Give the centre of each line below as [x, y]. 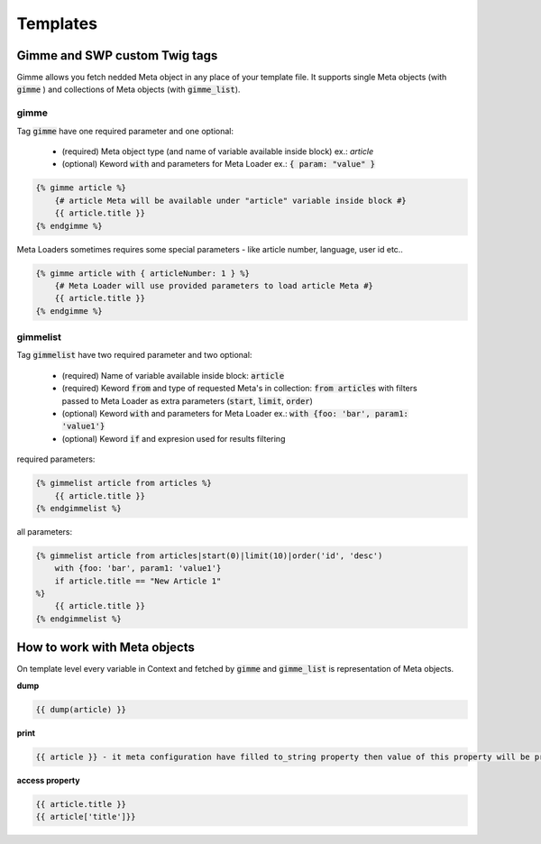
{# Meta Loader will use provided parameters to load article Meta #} [214, 285]
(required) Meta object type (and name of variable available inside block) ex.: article [218, 151]
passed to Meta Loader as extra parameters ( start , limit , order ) [187, 400]
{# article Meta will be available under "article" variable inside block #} [231, 200]
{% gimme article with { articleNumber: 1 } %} [142, 273]
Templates [57, 23]
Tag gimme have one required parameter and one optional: [125, 131]
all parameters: [45, 531]
